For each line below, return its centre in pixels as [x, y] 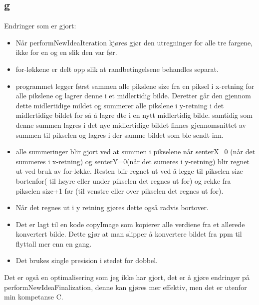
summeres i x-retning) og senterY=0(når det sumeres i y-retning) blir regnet [132, 161]
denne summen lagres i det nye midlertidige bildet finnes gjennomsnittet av [131, 125]
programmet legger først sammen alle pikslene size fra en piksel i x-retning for [135, 86]
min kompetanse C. [34, 297]
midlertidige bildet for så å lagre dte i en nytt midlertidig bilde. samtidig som [134, 115]
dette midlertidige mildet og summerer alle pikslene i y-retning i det [120, 105]
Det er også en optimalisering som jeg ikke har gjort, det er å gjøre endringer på [127, 277]
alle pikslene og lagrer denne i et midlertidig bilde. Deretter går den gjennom [133, 96]
